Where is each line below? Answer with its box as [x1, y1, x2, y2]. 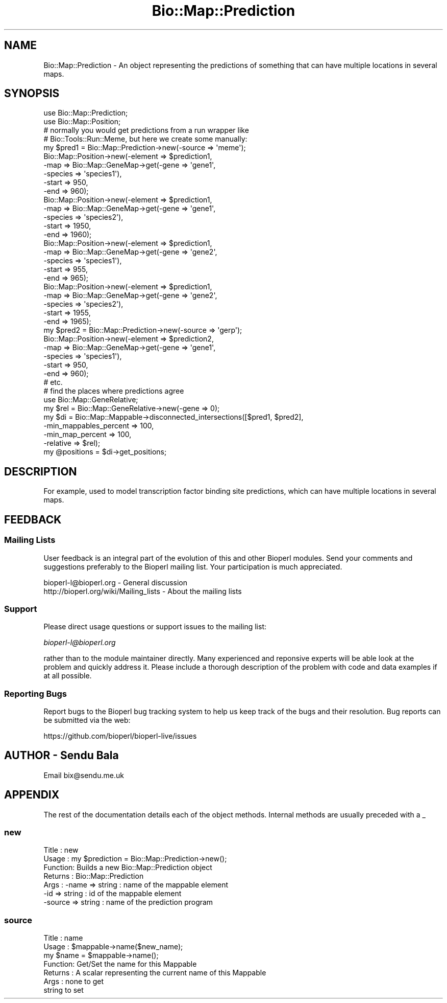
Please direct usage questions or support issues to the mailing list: [43, 622, 266, 631]
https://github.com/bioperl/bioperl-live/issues [43, 732, 197, 740]
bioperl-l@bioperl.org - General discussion [43, 578, 188, 587]
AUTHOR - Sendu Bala [4, 749, 119, 762]
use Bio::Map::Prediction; [43, 108, 128, 118]
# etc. [43, 378, 63, 387]
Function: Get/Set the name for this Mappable [43, 960, 197, 969]
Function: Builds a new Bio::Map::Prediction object [43, 863, 212, 872]
